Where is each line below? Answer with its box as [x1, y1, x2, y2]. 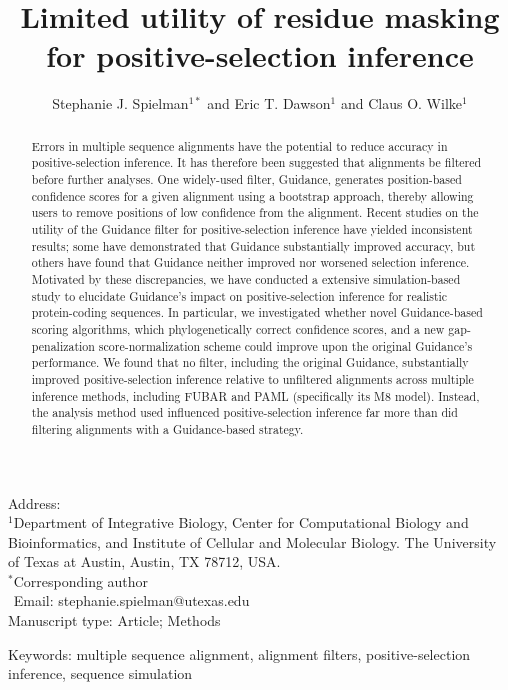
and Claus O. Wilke [340, 93, 462, 114]
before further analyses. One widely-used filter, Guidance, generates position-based [31, 171, 462, 188]
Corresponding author [13, 570, 149, 591]
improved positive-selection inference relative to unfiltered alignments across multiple [31, 370, 474, 387]
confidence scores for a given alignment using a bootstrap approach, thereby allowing [31, 187, 474, 204]
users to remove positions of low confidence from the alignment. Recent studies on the [31, 204, 479, 221]
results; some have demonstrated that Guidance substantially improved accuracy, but [31, 237, 476, 254]
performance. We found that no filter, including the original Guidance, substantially [31, 354, 469, 371]
